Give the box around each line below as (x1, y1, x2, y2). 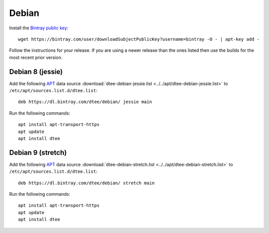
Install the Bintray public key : (9, 25, 69, 31)
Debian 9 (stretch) (9, 148, 67, 157)
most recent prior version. (9, 54, 63, 60)
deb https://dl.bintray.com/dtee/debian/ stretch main (18, 180, 155, 186)
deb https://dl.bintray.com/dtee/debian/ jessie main (18, 99, 152, 105)
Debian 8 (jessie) (9, 67, 63, 76)
